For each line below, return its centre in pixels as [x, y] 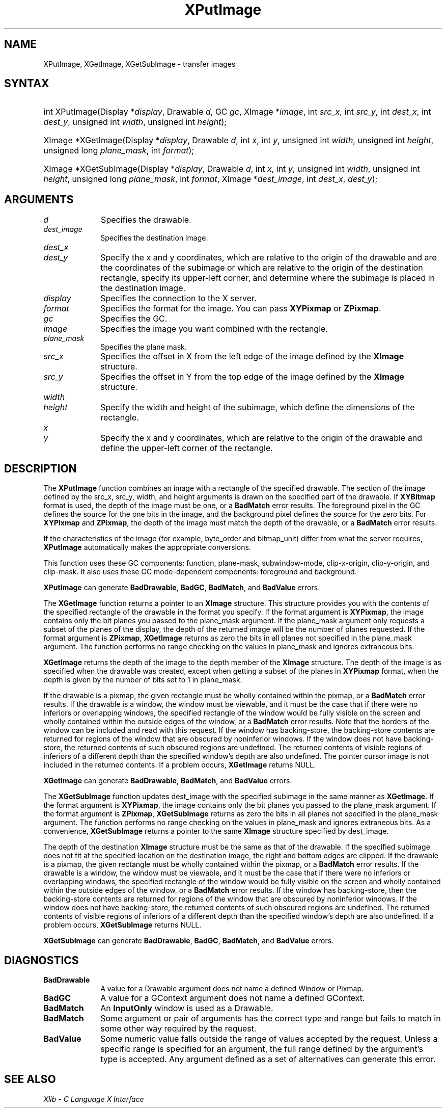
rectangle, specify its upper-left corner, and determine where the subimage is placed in [268, 278]
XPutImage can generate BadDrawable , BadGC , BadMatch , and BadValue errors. [182, 588]
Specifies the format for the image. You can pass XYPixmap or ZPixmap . [241, 309]
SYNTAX [27, 84]
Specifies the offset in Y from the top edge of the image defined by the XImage [252, 377]
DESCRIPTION [40, 468]
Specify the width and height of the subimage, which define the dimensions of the [258, 407]
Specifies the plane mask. [144, 347]
